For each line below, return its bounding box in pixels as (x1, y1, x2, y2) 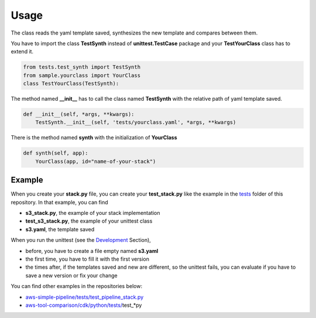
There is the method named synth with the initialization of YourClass (11, 134, 177, 141)
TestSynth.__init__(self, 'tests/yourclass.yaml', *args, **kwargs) (35, 119, 236, 126)
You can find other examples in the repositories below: (11, 283, 143, 290)
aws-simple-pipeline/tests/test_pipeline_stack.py (25, 293, 144, 300)
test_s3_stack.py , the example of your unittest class (25, 217, 153, 225)
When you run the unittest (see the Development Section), (11, 237, 152, 244)
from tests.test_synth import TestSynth (23, 64, 140, 70)
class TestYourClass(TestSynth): (23, 80, 119, 87)
